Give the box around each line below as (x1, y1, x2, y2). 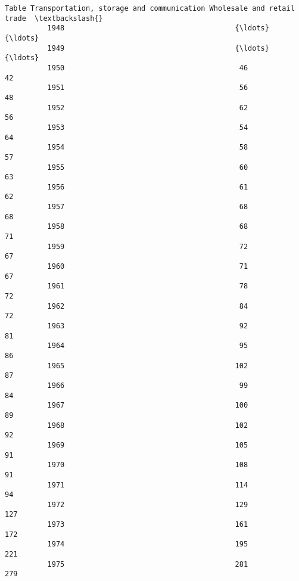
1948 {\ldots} (47, 24, 269, 33)
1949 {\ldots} (47, 44, 269, 52)
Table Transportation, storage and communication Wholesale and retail (5, 4, 295, 13)
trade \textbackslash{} (5, 14, 103, 23)
